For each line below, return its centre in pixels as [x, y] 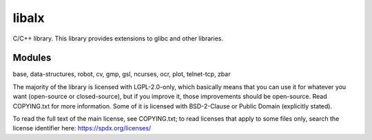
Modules [32, 58]
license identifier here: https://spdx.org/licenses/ [82, 128]
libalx [29, 18]
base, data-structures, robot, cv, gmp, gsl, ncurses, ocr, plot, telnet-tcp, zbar [122, 74]
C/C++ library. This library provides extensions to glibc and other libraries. [118, 38]
